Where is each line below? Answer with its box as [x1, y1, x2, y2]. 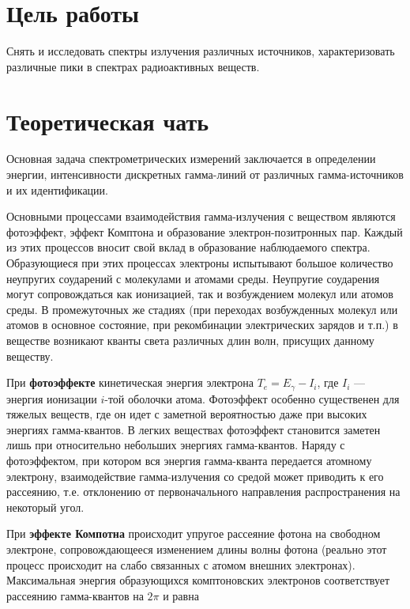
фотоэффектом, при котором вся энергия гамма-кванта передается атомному [6, 452, 372, 468]
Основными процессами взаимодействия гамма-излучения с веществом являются [6, 208, 396, 225]
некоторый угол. [6, 498, 85, 515]
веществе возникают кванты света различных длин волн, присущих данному [6, 331, 374, 348]
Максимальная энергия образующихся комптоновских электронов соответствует [6, 572, 390, 588]
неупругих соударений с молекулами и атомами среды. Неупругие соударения [6, 270, 380, 286]
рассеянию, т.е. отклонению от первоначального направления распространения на [6, 483, 401, 500]
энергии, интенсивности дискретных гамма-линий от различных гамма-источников [6, 166, 404, 183]
